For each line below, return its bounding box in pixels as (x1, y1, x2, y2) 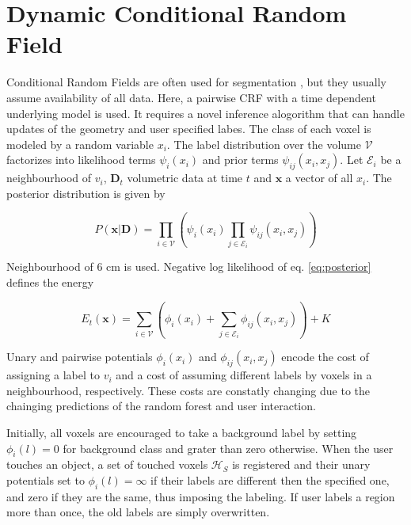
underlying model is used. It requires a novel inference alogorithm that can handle (6, 105, 405, 121)
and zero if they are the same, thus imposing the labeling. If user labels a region (6, 488, 395, 504)
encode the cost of (281, 348, 369, 365)
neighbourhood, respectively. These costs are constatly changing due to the (6, 382, 371, 398)
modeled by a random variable (6, 135, 154, 152)
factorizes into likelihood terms (6, 151, 156, 168)
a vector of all (285, 169, 353, 186)
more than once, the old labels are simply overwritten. (6, 504, 270, 520)
